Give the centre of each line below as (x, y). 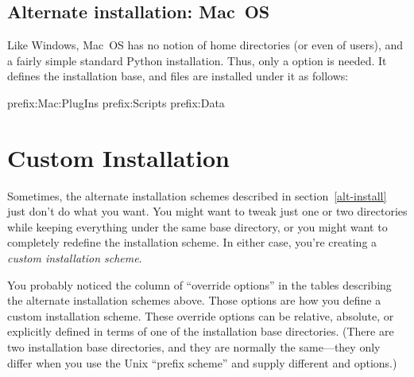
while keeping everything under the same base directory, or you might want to (197, 226)
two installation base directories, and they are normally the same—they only (194, 347)
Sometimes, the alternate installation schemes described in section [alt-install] (197, 195)
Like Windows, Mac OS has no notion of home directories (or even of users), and (205, 45)
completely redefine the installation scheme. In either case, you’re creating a (192, 242)
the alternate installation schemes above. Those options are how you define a (194, 300)
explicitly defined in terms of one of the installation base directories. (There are (201, 331)
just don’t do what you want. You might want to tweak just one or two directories (207, 211)
